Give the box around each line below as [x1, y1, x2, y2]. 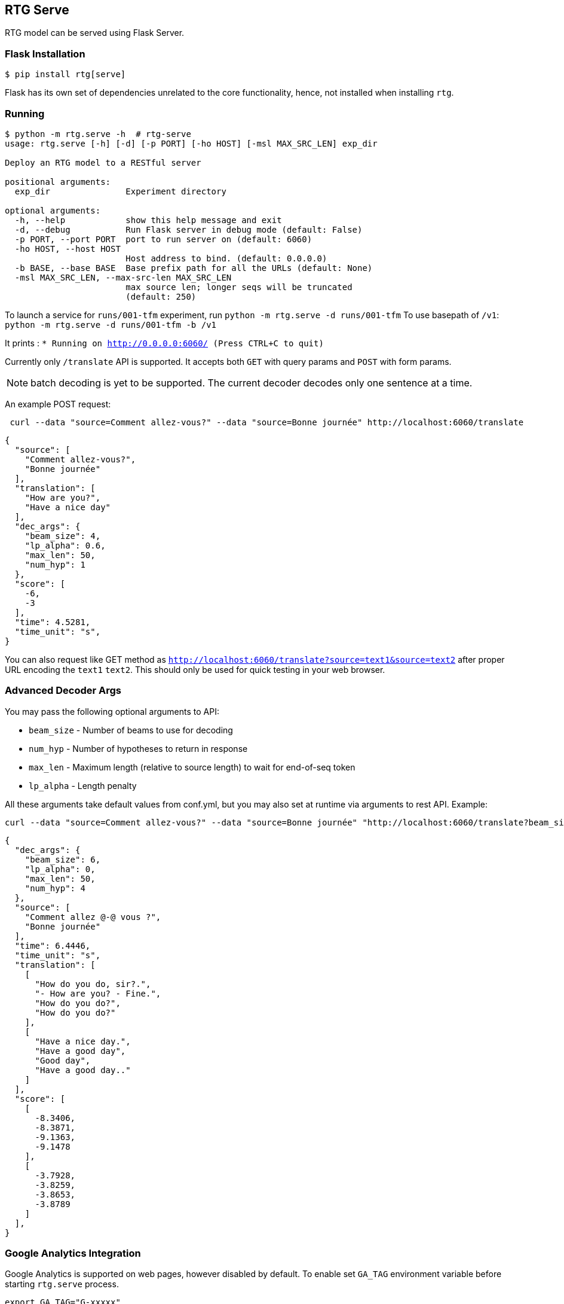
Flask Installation [5, 47, 85, 60]
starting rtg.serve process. [5, 1279, 119, 1290]
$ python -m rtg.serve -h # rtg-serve [5, 129, 191, 139]
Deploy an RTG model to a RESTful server [5, 157, 201, 167]
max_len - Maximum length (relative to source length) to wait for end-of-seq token [29, 761, 355, 772]
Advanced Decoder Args [5, 684, 121, 697]
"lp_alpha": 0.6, [24, 540, 106, 550]
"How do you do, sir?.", [35, 979, 151, 989]
